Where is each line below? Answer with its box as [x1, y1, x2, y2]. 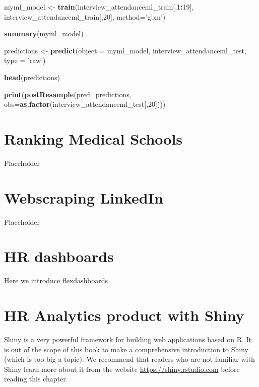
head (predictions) [4, 72, 60, 82]
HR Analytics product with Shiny [4, 305, 244, 326]
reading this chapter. [4, 373, 68, 384]
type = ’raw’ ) [4, 55, 46, 66]
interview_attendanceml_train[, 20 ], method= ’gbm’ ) [4, 11, 166, 22]
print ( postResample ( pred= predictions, [4, 89, 132, 99]
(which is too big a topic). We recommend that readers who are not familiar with [4, 354, 255, 364]
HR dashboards [4, 246, 114, 267]
